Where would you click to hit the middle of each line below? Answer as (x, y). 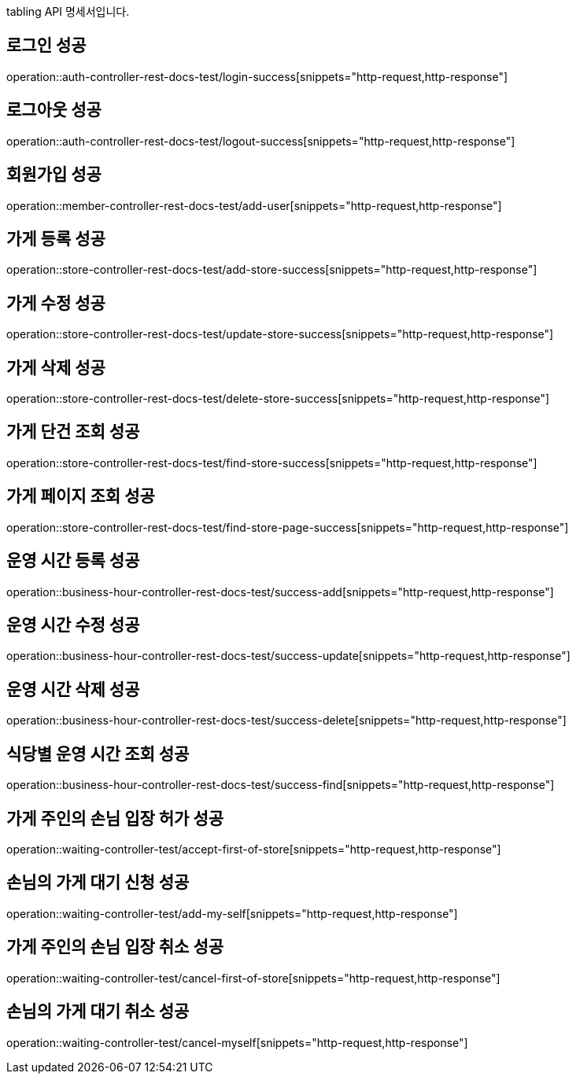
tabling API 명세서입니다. (68, 11)
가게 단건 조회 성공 (73, 432)
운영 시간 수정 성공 (73, 625)
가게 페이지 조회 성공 (81, 496)
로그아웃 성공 (54, 110)
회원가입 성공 (54, 175)
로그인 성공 (46, 46)
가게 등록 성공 (56, 238)
